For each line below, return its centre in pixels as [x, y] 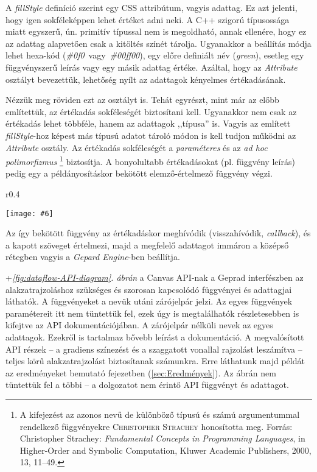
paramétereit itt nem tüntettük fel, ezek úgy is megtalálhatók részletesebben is [152, 313]
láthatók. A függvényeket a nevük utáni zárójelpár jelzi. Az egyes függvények [149, 301]
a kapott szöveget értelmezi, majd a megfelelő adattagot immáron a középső [147, 245]
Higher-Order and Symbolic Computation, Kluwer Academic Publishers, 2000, [165, 450]
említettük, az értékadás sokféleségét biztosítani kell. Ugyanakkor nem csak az [151, 111]
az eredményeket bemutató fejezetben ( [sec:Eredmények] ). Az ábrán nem [141, 372]
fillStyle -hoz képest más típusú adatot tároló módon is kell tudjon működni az [151, 135]
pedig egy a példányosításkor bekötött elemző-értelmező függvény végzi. [139, 173]
